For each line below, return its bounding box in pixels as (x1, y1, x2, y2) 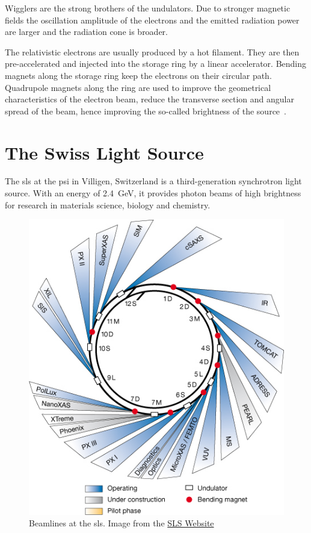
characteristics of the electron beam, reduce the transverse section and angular (5, 93, 294, 105)
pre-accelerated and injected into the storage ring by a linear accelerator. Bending (5, 57, 307, 70)
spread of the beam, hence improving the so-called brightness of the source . (5, 104, 286, 117)
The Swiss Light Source (5, 140, 204, 164)
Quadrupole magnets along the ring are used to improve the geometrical (5, 81, 271, 93)
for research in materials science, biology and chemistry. (5, 198, 211, 211)
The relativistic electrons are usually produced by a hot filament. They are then (5, 45, 300, 58)
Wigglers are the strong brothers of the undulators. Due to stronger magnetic (5, 2, 291, 14)
